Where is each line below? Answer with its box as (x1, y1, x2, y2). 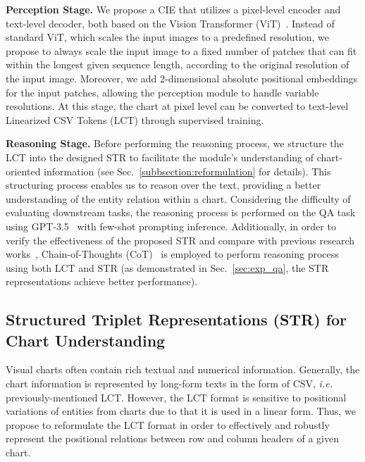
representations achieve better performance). (6, 274, 198, 289)
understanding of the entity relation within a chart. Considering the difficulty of (6, 191, 351, 206)
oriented (6, 163, 41, 178)
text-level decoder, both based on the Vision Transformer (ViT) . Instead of (6, 15, 335, 30)
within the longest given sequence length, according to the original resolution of (6, 57, 349, 72)
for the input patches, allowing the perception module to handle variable (6, 85, 319, 99)
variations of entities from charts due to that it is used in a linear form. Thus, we (6, 404, 356, 418)
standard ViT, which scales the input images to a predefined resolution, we (6, 30, 329, 44)
